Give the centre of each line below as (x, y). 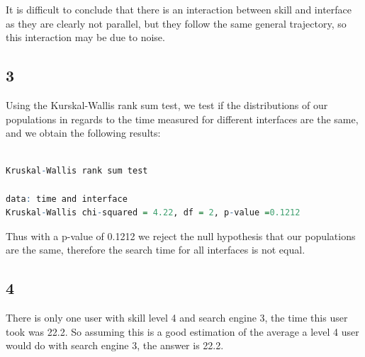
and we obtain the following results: (83, 133)
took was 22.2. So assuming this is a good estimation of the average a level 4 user (182, 331)
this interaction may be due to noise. (85, 37)
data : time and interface (67, 199)
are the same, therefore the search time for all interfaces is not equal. (156, 250)
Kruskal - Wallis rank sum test (77, 171)
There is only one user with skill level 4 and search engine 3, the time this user (177, 318)
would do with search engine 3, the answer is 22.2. (115, 345)
